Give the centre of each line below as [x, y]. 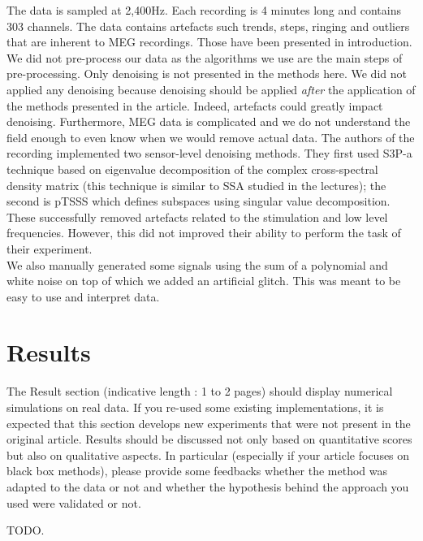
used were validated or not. [74, 502]
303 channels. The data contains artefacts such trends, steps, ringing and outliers [208, 26]
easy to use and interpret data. [83, 296]
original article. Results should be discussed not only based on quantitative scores [209, 439]
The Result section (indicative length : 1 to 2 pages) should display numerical [200, 391]
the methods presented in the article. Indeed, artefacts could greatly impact [195, 105]
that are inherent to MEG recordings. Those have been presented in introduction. [209, 42]
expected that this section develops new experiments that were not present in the [209, 423]
